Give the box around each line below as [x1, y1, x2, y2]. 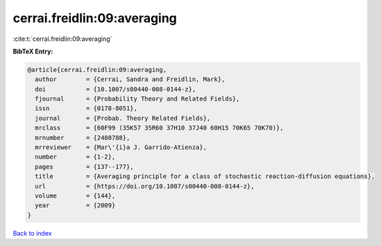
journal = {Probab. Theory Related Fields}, [35, 114, 211, 122]
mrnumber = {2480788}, [35, 134, 130, 141]
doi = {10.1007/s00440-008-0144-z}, [35, 85, 196, 93]
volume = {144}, [35, 192, 116, 200]
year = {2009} [35, 202, 116, 209]
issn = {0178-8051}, [35, 105, 138, 112]
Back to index [12, 229, 52, 237]
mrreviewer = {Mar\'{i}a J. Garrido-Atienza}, [35, 143, 208, 152]
